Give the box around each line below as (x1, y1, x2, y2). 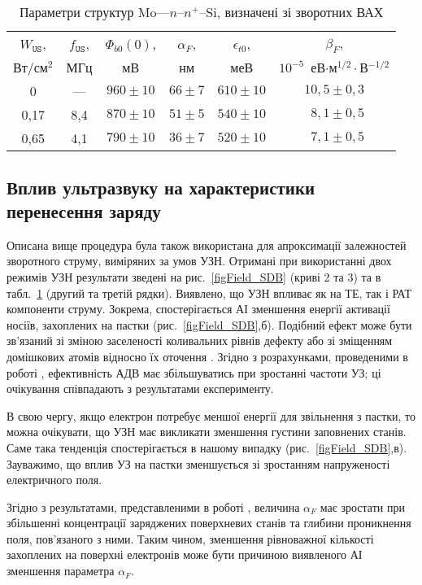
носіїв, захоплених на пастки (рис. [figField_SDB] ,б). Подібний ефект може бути (7, 316, 412, 333)
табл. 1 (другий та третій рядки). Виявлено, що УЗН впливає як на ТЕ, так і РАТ (7, 284, 411, 301)
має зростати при (320, 498, 405, 515)
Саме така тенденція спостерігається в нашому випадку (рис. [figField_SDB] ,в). (7, 439, 407, 456)
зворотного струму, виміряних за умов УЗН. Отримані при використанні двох (7, 252, 392, 269)
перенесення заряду (7, 198, 161, 223)
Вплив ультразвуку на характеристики (7, 174, 315, 199)
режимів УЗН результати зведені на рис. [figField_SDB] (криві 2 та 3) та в (7, 268, 381, 285)
